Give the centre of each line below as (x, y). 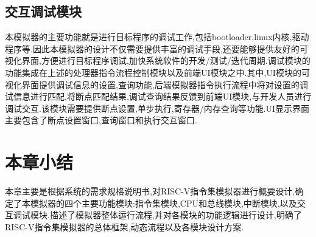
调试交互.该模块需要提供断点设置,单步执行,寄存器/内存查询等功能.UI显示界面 (157, 108)
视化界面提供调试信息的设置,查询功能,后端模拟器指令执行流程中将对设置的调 (156, 84)
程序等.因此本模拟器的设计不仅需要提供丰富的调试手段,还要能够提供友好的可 (156, 48)
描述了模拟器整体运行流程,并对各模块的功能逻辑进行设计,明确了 (176, 215)
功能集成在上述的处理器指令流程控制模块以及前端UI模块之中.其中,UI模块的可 (157, 72)
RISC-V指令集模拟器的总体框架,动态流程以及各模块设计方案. (125, 226)
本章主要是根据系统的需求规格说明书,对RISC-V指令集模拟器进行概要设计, (150, 191)
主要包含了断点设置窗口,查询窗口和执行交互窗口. (101, 120)
